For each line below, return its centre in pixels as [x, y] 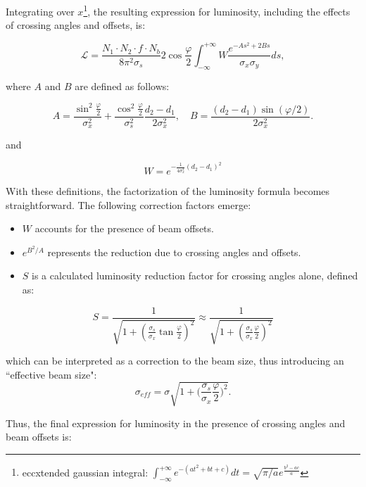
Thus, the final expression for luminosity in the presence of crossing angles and [176, 423]
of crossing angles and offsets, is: [76, 25]
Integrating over [40, 11]
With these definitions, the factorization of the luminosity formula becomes [168, 190]
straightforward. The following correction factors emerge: [128, 204]
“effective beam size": [51, 374]
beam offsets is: [39, 437]
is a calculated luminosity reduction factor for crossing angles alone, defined [195, 276]
